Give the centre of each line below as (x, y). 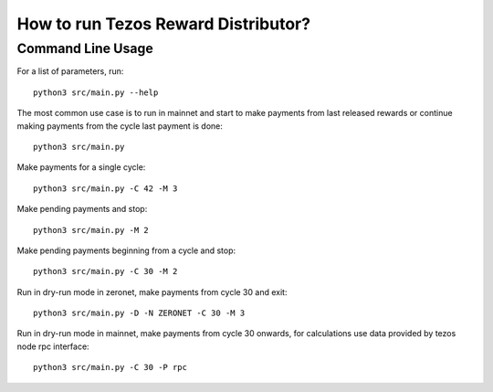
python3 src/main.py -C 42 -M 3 (105, 188)
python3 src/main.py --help (96, 92)
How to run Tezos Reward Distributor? (163, 24)
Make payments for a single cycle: (81, 167)
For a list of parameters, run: (70, 71)
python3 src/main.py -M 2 (91, 230)
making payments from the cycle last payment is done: (120, 126)
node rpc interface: (53, 346)
